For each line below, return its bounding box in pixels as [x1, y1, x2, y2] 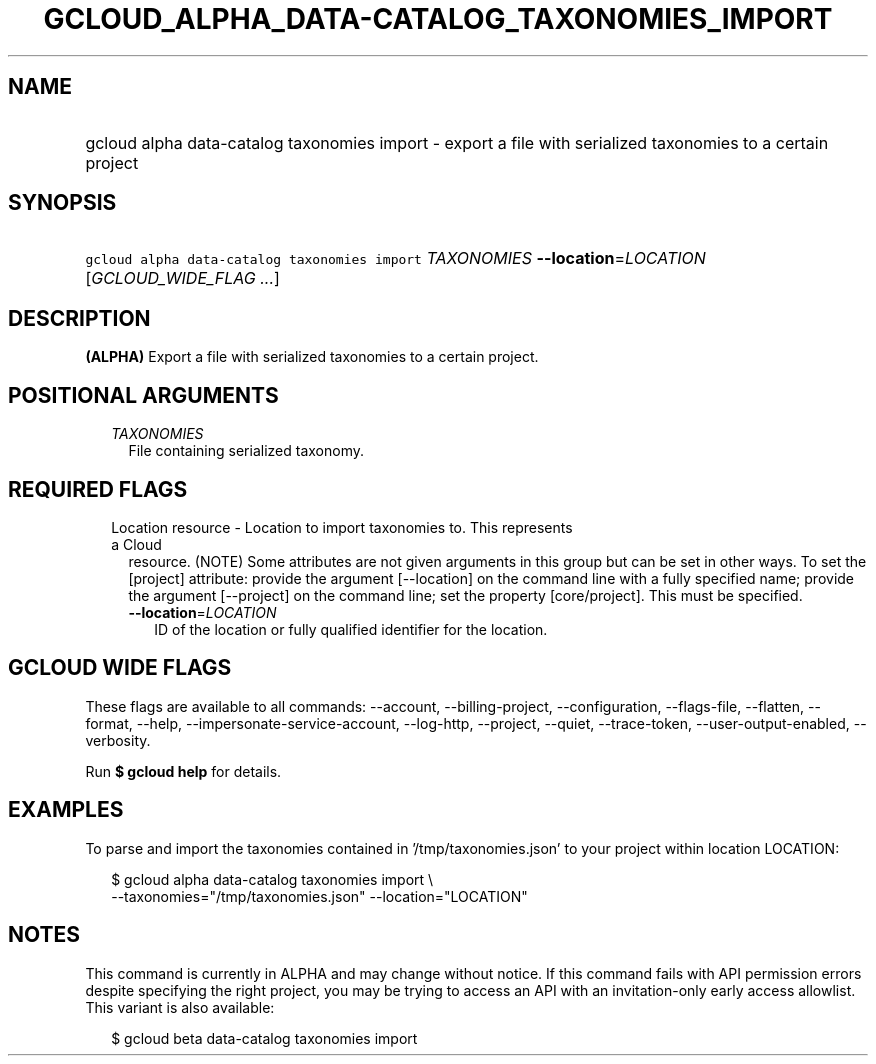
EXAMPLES [8, 797, 124, 823]
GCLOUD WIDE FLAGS [8, 655, 232, 681]
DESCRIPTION [8, 305, 151, 331]
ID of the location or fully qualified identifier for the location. [154, 620, 548, 638]
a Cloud [111, 535, 162, 553]
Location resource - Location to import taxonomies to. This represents [111, 518, 573, 536]
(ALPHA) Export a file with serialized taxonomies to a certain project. [85, 348, 539, 366]
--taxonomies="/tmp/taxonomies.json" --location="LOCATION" [111, 887, 528, 905]
